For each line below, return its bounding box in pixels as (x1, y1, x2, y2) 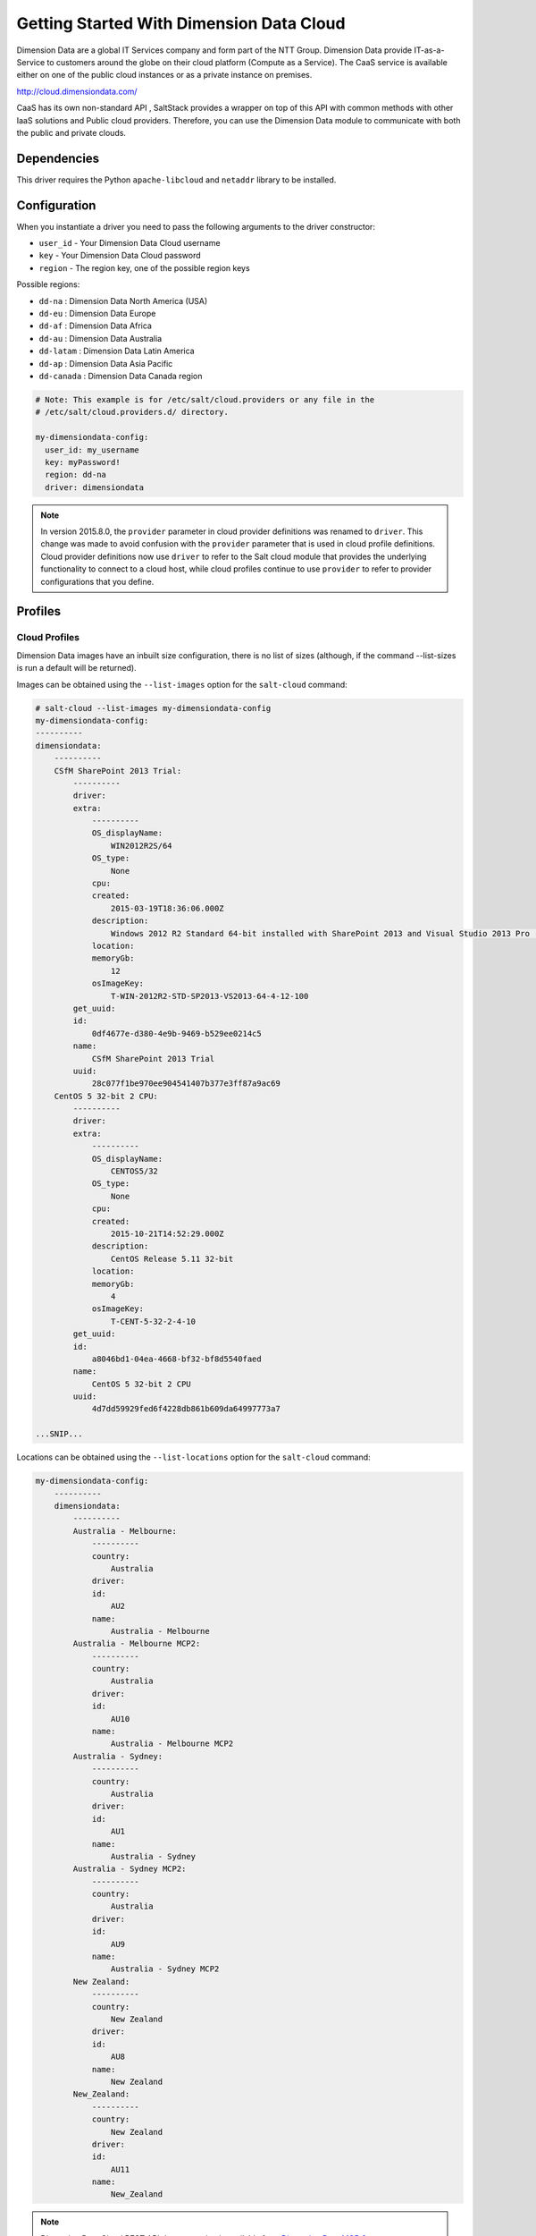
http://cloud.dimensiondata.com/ (16, 86, 138, 97)
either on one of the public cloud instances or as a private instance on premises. (16, 70, 313, 80)
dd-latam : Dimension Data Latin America (38, 345, 196, 357)
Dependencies (16, 150, 100, 165)
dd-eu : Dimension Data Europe (38, 309, 156, 319)
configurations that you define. (40, 576, 155, 587)
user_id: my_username (45, 445, 140, 455)
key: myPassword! (45, 457, 121, 467)
